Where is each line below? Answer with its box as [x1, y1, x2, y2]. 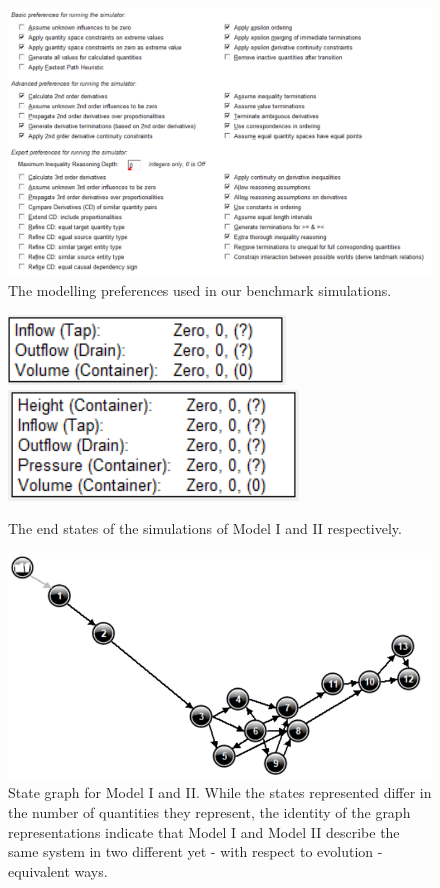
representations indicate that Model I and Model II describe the [8, 821, 400, 842]
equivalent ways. [8, 860, 108, 881]
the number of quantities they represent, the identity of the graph [8, 802, 411, 823]
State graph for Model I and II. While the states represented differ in [8, 782, 432, 803]
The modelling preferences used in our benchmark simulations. [8, 280, 392, 301]
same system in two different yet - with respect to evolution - [8, 841, 383, 862]
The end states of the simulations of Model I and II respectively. [8, 518, 402, 539]
